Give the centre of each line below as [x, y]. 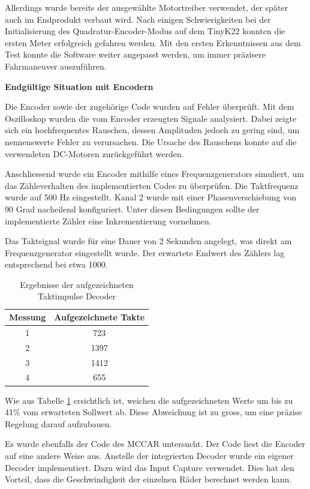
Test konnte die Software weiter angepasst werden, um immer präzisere [135, 54]
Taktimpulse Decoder [77, 296]
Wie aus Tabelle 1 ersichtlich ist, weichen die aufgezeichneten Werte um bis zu [149, 400]
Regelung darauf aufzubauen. [58, 423]
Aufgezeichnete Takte [100, 317]
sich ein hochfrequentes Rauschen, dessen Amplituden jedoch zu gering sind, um [152, 130]
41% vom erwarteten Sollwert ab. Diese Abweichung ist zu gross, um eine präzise [154, 412]
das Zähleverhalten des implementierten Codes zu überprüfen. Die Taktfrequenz [152, 185]
